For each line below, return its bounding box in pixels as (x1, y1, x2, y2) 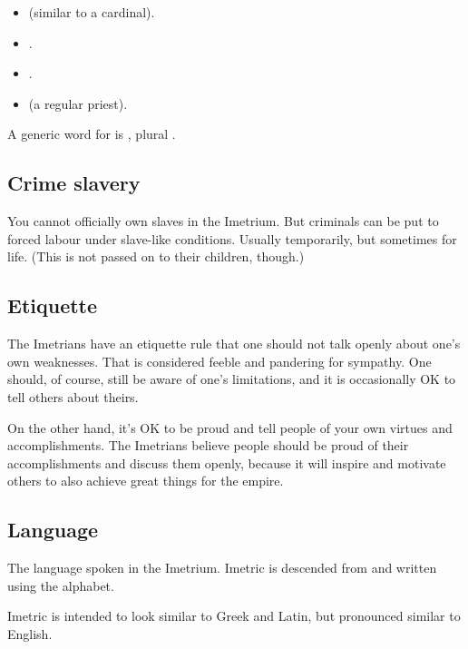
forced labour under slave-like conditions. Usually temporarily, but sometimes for (7, 229, 457, 248)
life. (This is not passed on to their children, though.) (7, 247, 305, 266)
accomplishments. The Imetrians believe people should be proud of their (7, 436, 409, 455)
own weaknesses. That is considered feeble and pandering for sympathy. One (7, 351, 432, 370)
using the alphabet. (7, 575, 114, 595)
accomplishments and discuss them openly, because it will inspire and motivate (7, 453, 446, 472)
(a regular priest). (28, 93, 128, 113)
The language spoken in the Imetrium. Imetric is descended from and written (7, 558, 437, 577)
